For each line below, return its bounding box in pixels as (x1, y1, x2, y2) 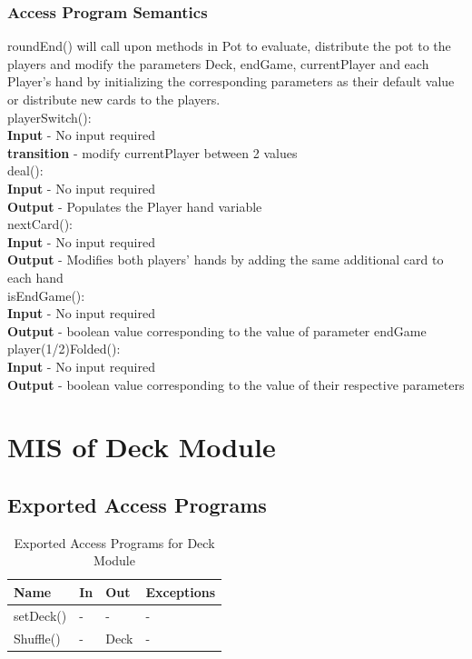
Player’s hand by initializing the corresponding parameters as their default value (7, 72, 455, 91)
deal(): (7, 161, 44, 180)
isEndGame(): (7, 285, 85, 305)
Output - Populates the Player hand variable (7, 196, 262, 215)
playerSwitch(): (7, 107, 92, 126)
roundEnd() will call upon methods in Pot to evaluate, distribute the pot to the (7, 36, 451, 55)
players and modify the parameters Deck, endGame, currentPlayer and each (7, 54, 429, 73)
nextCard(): (7, 215, 74, 234)
